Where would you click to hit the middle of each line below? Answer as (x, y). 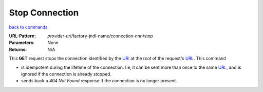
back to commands (28, 27)
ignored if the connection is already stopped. (66, 74)
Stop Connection (44, 13)
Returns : (18, 49)
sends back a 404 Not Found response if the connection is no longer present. (99, 81)
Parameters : (22, 43)
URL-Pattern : (22, 36)
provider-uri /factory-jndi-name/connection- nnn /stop (100, 36)
